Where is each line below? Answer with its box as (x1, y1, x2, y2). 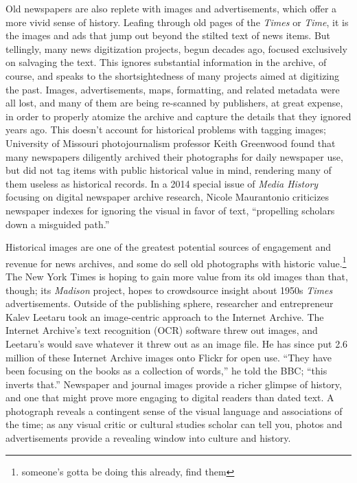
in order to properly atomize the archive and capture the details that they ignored (5, 109, 352, 123)
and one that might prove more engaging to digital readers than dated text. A (5, 390, 334, 405)
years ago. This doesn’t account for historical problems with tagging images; (5, 122, 326, 137)
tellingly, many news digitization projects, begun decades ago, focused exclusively (5, 41, 347, 56)
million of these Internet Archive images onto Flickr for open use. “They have (5, 350, 332, 364)
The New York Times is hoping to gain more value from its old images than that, (5, 269, 348, 283)
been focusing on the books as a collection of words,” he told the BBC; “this (5, 363, 327, 378)
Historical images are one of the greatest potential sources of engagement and (5, 240, 332, 254)
